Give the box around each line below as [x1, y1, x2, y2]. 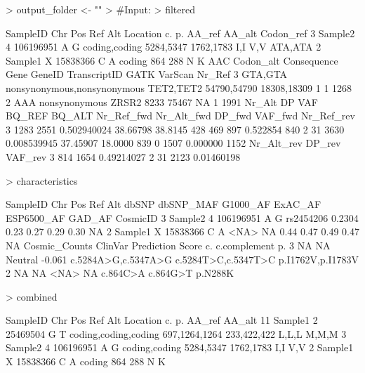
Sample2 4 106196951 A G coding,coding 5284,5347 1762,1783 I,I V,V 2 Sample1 [6, 340, 354, 355]
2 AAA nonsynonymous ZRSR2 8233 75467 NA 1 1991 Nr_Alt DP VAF [6, 94, 318, 109]
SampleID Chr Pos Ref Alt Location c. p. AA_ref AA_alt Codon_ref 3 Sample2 [6, 25, 355, 40]
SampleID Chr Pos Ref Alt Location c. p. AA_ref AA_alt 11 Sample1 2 [6, 313, 318, 327]
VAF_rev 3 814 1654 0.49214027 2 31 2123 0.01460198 [6, 149, 241, 164]
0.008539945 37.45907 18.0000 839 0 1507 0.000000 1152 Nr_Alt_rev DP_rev [6, 136, 341, 150]
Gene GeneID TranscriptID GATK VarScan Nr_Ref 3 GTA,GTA [6, 67, 288, 81]
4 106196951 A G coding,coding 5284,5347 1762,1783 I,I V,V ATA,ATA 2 [6, 39, 321, 54]
